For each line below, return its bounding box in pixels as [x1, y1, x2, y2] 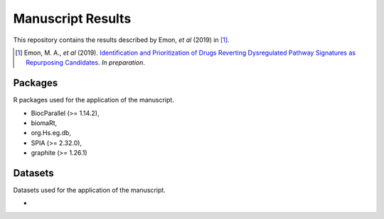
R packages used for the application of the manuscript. [13, 96, 174, 105]
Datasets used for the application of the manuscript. [13, 186, 166, 195]
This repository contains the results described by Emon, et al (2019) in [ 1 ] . [13, 36, 230, 44]
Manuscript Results [13, 11, 132, 26]
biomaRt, [31, 119, 58, 127]
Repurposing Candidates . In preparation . [26, 58, 146, 67]
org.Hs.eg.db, [31, 129, 71, 137]
